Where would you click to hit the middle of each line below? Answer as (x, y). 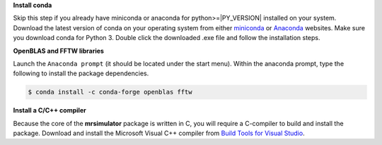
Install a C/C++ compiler (50, 111)
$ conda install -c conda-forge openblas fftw (110, 92)
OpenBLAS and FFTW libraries (58, 51)
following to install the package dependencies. (81, 73)
